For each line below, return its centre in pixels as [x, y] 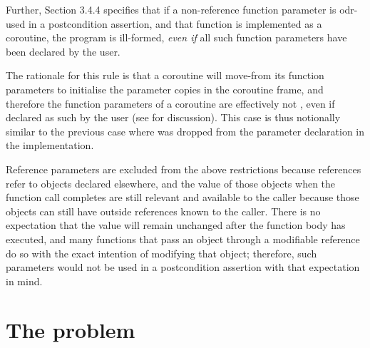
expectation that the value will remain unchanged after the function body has [176, 225]
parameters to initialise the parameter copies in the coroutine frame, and [165, 89]
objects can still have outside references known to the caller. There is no [163, 211]
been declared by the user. [63, 51]
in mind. [24, 281]
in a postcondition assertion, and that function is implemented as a [175, 23]
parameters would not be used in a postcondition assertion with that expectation [183, 267]
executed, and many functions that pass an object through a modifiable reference [183, 239]
